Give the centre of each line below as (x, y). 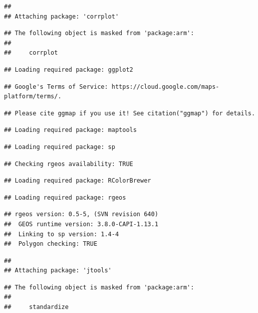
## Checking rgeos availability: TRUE (69, 164)
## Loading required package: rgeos (65, 197)
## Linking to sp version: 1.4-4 (62, 234)
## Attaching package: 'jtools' (58, 271)
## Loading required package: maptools (70, 130)
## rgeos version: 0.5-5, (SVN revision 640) (81, 214)
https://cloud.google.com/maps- (165, 87)
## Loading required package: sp (60, 147)
